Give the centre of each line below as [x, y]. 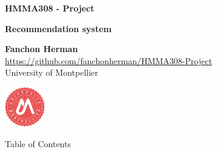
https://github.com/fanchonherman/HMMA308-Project [109, 60]
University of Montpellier [52, 72]
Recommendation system [58, 28]
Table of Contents [38, 144]
